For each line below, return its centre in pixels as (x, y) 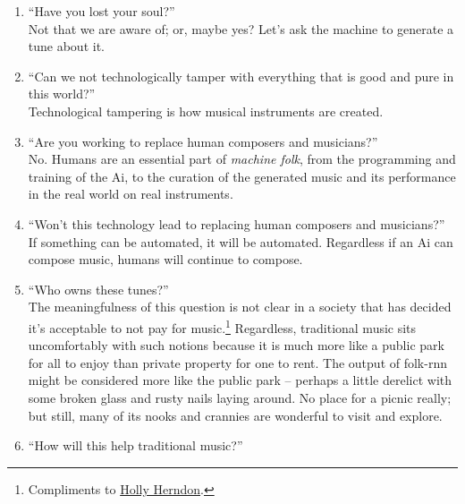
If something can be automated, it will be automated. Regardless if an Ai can (241, 241)
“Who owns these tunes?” (98, 289)
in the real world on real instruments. (131, 194)
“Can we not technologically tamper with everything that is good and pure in (241, 76)
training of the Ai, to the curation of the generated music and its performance (242, 176)
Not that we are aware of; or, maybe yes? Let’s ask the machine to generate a (241, 28)
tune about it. (66, 46)
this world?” (62, 94)
